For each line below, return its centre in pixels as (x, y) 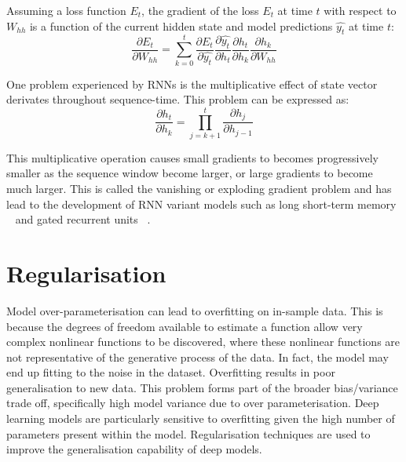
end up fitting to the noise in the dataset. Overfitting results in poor (171, 372)
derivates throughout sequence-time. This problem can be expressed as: (178, 99)
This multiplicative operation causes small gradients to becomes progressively (193, 157)
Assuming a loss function (66, 10)
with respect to (360, 10)
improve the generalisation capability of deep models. (134, 449)
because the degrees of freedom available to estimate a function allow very (185, 326)
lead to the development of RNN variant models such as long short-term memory (201, 204)
